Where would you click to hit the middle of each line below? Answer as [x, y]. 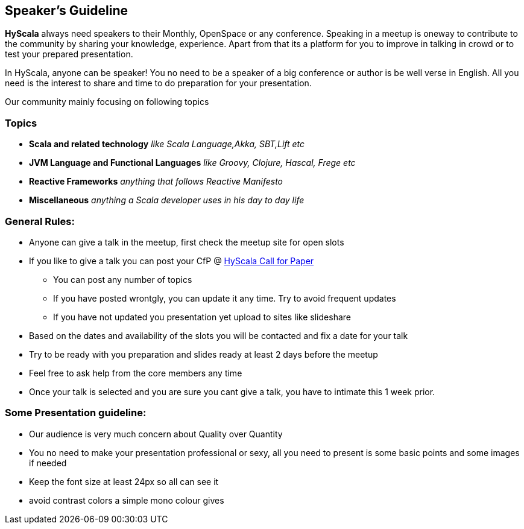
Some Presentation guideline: [76, 413]
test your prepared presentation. [69, 54]
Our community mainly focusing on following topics [107, 102]
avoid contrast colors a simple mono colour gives [127, 500]
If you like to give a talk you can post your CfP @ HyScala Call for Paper [172, 261]
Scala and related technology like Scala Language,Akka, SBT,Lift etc [167, 144]
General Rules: [40, 221]
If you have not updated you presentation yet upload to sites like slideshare [202, 317]
